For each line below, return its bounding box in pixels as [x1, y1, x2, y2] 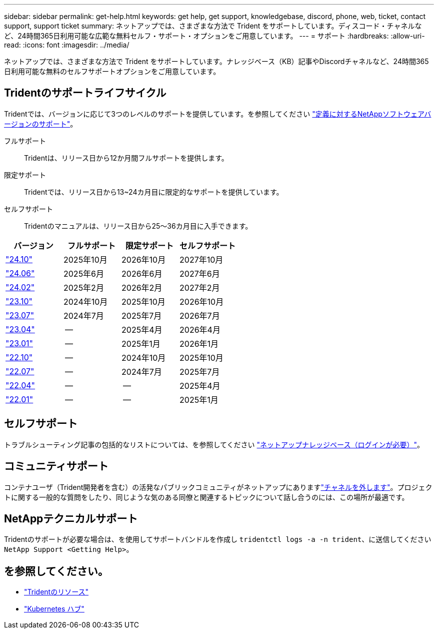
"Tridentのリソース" [24, 587, 88, 596]
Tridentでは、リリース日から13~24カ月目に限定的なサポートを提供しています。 [24, 187, 283, 196]
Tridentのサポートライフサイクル [4, 87, 166, 100]
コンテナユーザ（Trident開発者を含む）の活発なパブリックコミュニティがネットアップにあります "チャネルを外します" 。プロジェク [4, 482, 432, 491]
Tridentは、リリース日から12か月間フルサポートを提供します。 [24, 153, 228, 162]
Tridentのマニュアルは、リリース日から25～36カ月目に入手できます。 [24, 221, 252, 230]
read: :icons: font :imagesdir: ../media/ [4, 41, 129, 49]
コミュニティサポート [4, 460, 108, 473]
